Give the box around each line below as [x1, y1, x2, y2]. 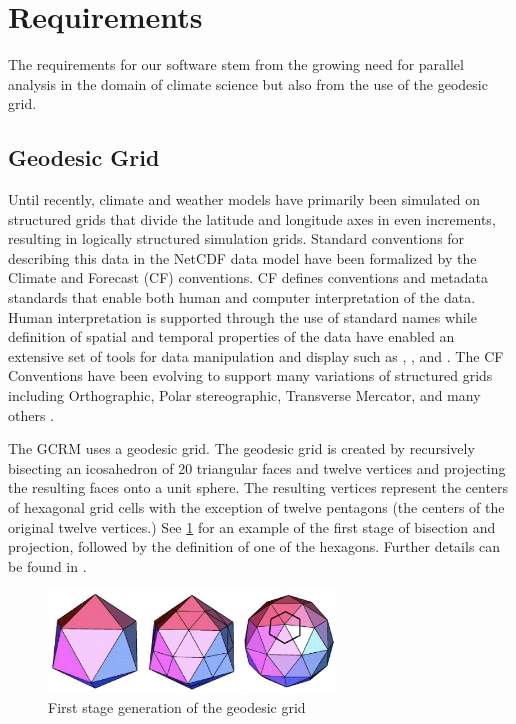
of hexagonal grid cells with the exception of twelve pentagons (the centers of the [8, 497, 505, 518]
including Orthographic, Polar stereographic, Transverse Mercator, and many [8, 385, 481, 406]
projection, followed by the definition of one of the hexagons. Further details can [8, 536, 501, 557]
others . [8, 404, 55, 425]
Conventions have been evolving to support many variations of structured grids [8, 365, 493, 386]
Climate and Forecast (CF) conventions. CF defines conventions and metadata [8, 267, 489, 288]
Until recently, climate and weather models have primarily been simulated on [8, 189, 481, 210]
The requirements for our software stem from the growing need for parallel [8, 54, 464, 75]
